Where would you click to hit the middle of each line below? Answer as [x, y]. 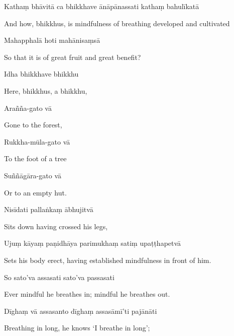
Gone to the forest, [33, 125]
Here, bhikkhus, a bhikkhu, [46, 90]
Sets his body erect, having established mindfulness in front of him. [108, 260]
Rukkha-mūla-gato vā [37, 141]
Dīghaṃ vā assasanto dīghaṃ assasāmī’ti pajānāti [81, 311]
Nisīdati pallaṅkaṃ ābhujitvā [49, 209]
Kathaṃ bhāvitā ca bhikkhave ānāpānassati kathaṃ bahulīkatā [102, 6]
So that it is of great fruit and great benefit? [73, 57]
